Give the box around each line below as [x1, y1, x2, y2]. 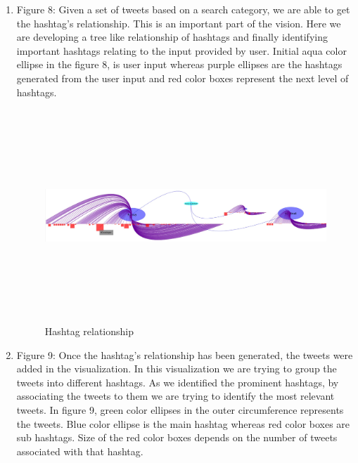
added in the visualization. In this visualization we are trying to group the [16, 361, 337, 376]
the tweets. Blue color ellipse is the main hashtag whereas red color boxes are [16, 416, 350, 431]
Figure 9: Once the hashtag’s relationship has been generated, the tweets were [16, 347, 353, 362]
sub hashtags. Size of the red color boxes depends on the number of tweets [16, 430, 338, 445]
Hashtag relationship [44, 324, 134, 339]
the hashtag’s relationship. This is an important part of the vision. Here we [16, 15, 341, 30]
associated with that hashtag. [16, 443, 143, 458]
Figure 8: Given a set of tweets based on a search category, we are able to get [16, 2, 350, 16]
